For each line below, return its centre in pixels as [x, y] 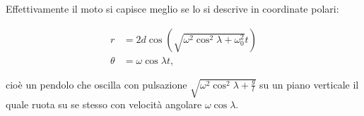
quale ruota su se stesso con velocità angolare [104, 104]
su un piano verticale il [309, 84]
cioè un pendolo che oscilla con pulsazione [96, 84]
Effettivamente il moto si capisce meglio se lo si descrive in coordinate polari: [172, 8]
